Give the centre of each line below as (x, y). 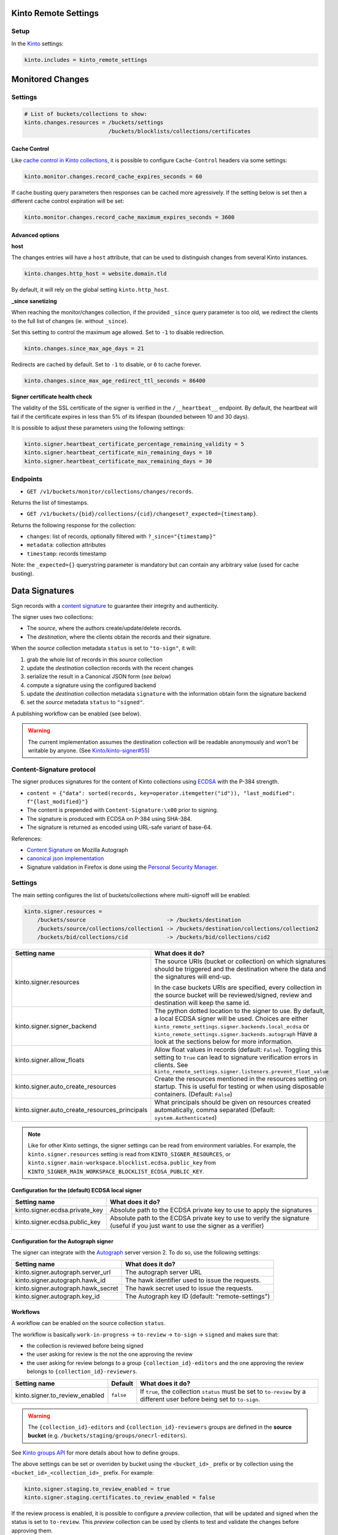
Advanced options (35, 235)
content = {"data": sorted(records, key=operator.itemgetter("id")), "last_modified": (161, 793)
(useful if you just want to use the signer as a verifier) (187, 1226)
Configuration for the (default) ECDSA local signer (77, 1190)
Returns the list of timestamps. (50, 502)
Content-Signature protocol (54, 769)
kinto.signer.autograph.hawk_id (60, 1280)
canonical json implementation (65, 858)
